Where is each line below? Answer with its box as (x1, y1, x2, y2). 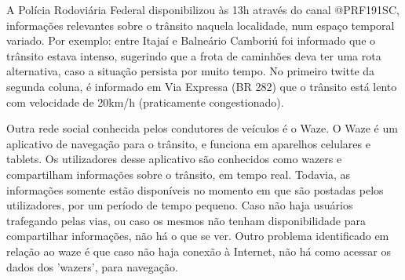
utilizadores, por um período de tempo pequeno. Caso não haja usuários (6, 197, 353, 213)
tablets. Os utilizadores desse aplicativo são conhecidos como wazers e (6, 151, 342, 167)
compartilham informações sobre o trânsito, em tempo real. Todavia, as (6, 165, 350, 182)
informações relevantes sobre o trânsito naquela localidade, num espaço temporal (6, 16, 395, 33)
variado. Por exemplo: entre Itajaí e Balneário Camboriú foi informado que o (6, 32, 376, 49)
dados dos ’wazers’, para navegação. (6, 258, 178, 275)
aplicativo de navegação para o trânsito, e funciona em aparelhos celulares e (6, 135, 370, 151)
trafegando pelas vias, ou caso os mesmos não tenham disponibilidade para (6, 212, 366, 228)
